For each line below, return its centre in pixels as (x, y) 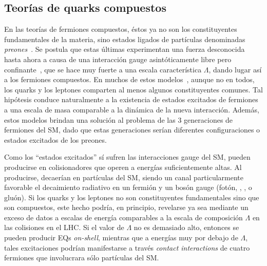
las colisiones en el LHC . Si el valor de (64, 227)
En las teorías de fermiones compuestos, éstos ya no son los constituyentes (121, 29)
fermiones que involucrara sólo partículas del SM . (82, 258)
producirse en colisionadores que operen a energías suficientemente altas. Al (123, 167)
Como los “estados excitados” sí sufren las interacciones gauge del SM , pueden (127, 157)
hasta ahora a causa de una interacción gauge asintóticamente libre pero (118, 59)
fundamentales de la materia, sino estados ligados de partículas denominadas (125, 39)
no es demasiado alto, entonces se (186, 227)
